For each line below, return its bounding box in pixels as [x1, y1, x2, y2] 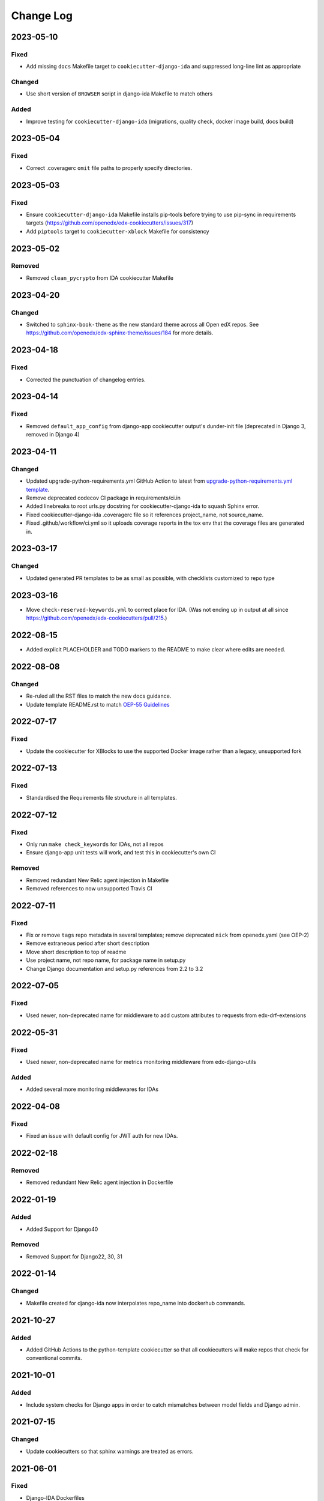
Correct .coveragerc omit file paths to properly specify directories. [26, 164, 193, 171]
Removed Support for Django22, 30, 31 [26, 1252, 122, 1260]
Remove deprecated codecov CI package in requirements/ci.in [26, 494, 181, 501]
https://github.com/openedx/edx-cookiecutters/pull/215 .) [26, 614, 167, 621]
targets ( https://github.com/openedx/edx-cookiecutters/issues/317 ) [26, 219, 194, 226]
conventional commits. [26, 1355, 82, 1362]
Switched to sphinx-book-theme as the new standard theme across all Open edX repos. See [26, 321, 259, 328]
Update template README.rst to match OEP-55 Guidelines [26, 701, 170, 708]
